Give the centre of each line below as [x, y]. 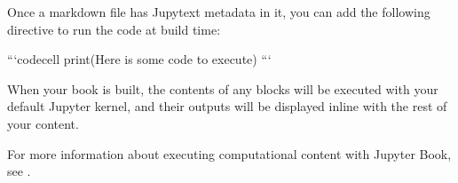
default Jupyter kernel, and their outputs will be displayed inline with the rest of [227, 106]
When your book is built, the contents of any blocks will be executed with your [223, 88]
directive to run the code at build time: [114, 29]
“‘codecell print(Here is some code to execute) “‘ [139, 59]
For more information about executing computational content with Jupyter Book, [229, 153]
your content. [43, 123]
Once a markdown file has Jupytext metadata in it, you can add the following [219, 12]
